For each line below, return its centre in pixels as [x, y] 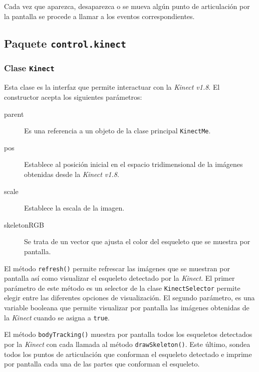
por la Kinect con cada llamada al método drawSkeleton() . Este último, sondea [127, 344]
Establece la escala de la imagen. [74, 208]
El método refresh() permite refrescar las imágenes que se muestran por [117, 268]
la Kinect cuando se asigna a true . [57, 317]
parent [14, 114]
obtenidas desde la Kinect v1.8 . [72, 174]
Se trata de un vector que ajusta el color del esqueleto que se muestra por [137, 241]
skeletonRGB [24, 224]
